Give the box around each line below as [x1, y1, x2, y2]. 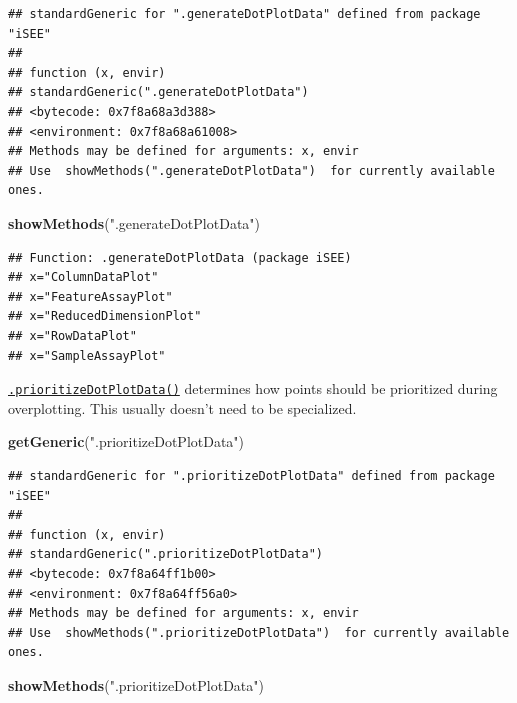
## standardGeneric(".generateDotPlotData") [8, 85, 309, 100]
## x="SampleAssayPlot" [8, 348, 166, 363]
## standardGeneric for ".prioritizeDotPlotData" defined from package [8, 468, 495, 483]
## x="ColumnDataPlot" [8, 270, 159, 285]
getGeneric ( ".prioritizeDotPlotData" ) [8, 431, 245, 452]
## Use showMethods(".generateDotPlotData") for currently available [8, 163, 495, 178]
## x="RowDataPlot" [8, 328, 137, 343]
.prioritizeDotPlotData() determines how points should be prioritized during [8, 378, 498, 399]
